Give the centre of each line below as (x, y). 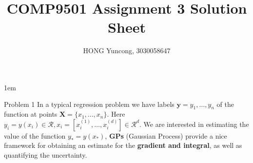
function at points (31, 114)
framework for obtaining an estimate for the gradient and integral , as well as (123, 145)
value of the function (35, 135)
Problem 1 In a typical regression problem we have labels (89, 104)
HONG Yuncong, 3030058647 (127, 51)
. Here (116, 114)
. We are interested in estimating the (194, 124)
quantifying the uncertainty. (46, 155)
